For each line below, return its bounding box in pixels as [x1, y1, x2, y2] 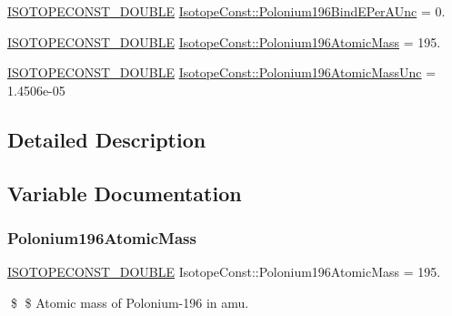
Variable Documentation [7, 178, 242, 207]
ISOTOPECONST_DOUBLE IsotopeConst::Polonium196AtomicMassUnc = [7, 63, 437, 82]
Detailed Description [7, 125, 206, 153]
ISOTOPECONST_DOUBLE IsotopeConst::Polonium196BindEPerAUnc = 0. [7, 2, 446, 20]
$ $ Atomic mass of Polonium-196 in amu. [10, 292, 249, 311]
